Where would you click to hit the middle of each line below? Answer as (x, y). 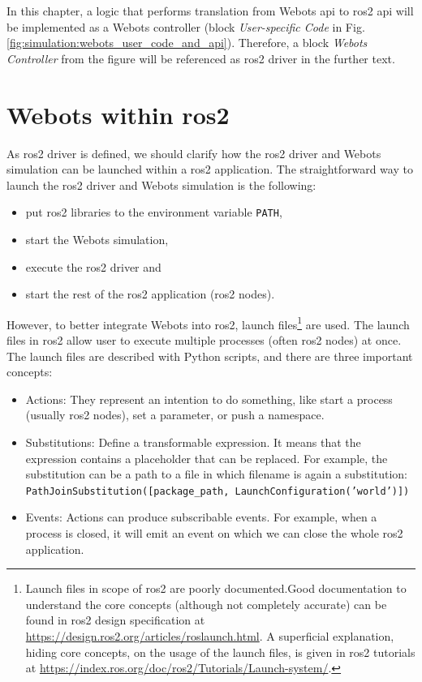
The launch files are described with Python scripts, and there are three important (210, 356)
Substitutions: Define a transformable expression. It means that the (193, 442)
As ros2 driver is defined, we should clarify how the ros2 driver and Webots (194, 153)
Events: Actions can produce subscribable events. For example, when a (201, 517)
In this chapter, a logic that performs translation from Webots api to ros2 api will (210, 11)
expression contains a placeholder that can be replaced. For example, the (207, 458)
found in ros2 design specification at (115, 620)
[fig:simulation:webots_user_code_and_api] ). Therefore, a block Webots (187, 43)
